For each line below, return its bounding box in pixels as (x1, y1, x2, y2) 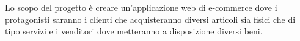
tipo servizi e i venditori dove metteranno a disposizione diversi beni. (5, 25, 263, 37)
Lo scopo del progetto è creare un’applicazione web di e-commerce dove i (5, 1, 277, 13)
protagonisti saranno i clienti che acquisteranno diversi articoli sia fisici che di (5, 13, 296, 25)
